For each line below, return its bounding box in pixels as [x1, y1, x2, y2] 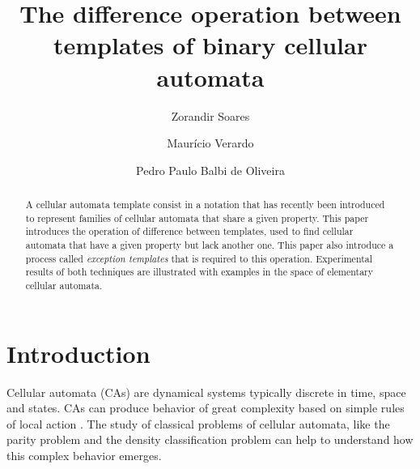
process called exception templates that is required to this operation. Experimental [25, 251, 373, 265]
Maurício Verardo [167, 134, 254, 151]
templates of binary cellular [53, 28, 367, 62]
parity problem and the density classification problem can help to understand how [6, 431, 414, 448]
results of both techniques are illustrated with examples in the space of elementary [25, 265, 374, 279]
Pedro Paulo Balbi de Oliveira [136, 161, 285, 178]
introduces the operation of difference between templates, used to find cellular [25, 224, 354, 238]
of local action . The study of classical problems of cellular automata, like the [6, 415, 390, 432]
